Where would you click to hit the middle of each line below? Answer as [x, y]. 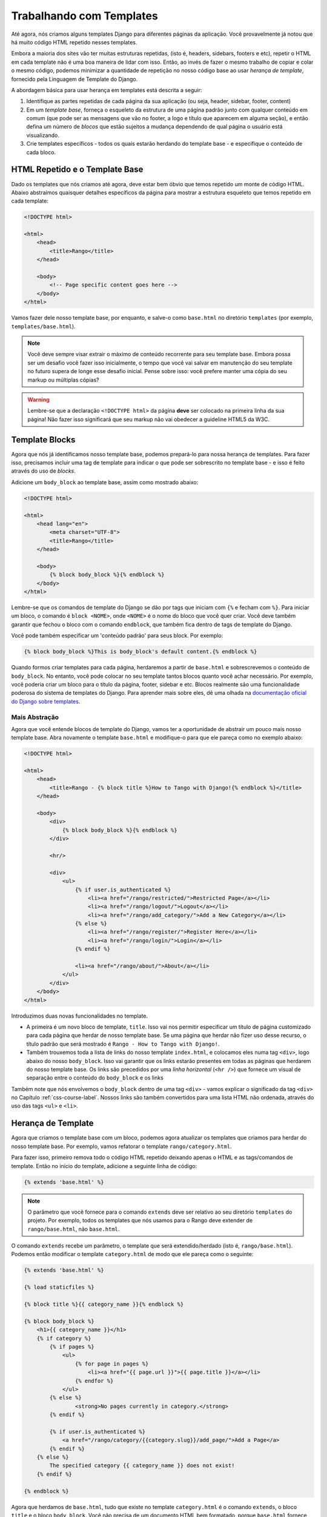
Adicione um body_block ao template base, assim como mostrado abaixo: [105, 482]
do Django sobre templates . [46, 701]
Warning [38, 399]
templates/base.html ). [43, 326]
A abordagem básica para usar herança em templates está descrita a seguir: [107, 90]
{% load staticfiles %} [59, 1287]
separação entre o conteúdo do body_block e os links [95, 1078]
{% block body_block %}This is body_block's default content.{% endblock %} [140, 652]
